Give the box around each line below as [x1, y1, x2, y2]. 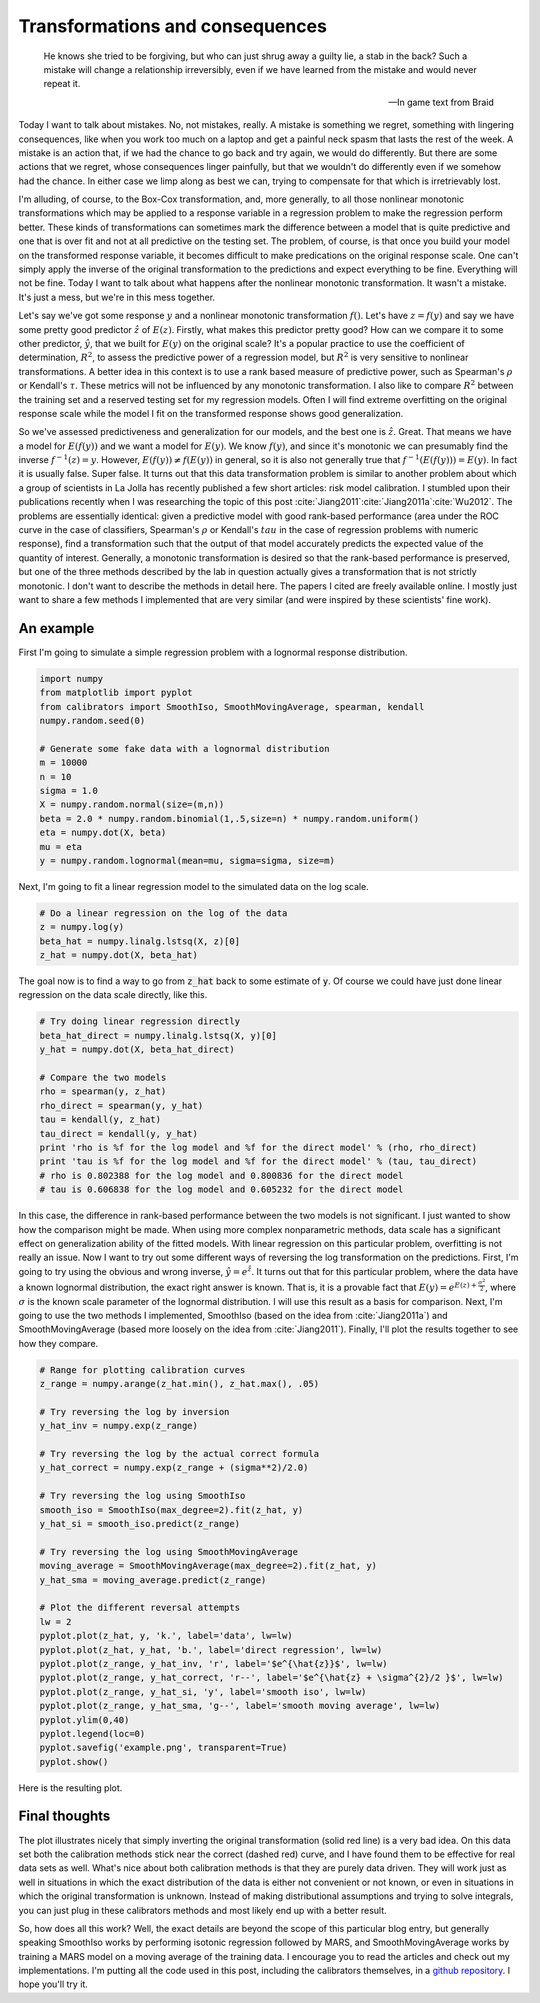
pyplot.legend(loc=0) [39, 1728, 146, 1739]
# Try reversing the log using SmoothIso [39, 1490, 246, 1502]
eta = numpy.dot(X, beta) [39, 827, 167, 839]
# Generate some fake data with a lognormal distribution [39, 743, 330, 754]
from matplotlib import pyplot [39, 687, 194, 699]
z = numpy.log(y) [39, 921, 125, 933]
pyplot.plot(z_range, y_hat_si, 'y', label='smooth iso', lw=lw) [39, 1686, 367, 1697]
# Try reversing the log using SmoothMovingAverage [39, 1546, 299, 1557]
